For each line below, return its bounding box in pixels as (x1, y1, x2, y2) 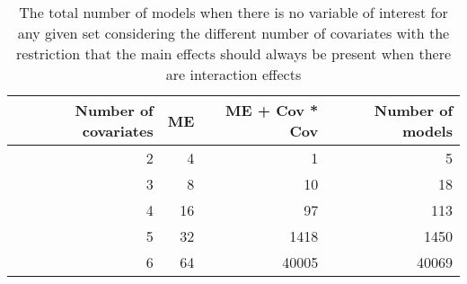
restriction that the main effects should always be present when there (15, 43, 452, 64)
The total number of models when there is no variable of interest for (19, 2, 448, 22)
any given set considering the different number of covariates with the (17, 22, 450, 43)
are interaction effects (165, 64, 302, 84)
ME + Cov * (225, 100, 319, 120)
